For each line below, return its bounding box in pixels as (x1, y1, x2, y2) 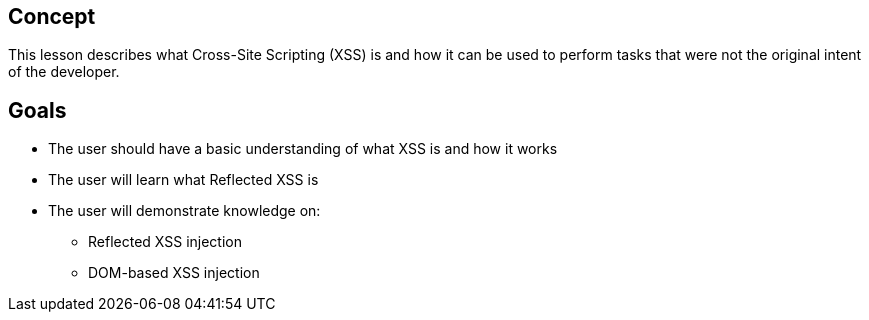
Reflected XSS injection (88, 233, 242, 251)
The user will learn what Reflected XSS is (48, 171, 319, 189)
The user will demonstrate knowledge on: (48, 202, 321, 220)
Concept (8, 4, 96, 29)
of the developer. (8, 63, 120, 81)
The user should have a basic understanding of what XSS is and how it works (48, 140, 558, 158)
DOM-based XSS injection (88, 264, 260, 282)
